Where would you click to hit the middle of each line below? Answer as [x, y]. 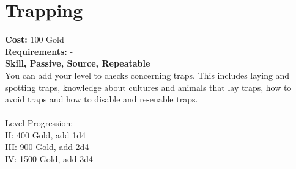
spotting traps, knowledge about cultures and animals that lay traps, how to [148, 87]
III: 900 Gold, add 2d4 [47, 147]
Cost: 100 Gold [35, 39]
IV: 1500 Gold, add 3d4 [49, 159]
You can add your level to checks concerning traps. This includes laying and [147, 75]
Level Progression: [39, 123]
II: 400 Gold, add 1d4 [45, 135]
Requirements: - [39, 51]
